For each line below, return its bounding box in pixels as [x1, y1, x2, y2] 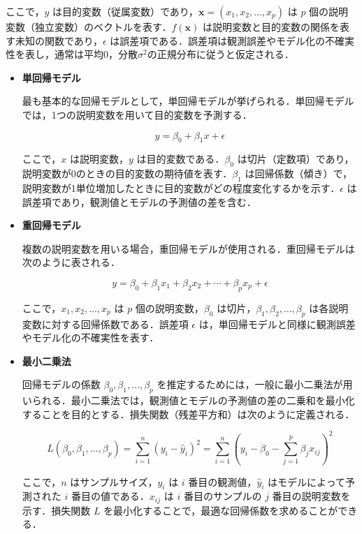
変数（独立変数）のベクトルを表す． [6, 20, 172, 34]
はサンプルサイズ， [70, 474, 158, 489]
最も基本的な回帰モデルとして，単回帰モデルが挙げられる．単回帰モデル [22, 94, 354, 108]
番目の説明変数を [272, 489, 351, 503]
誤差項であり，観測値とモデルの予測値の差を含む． [22, 194, 256, 209]
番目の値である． [71, 489, 150, 503]
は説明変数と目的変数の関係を [202, 20, 340, 34]
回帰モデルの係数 [22, 377, 101, 392]
